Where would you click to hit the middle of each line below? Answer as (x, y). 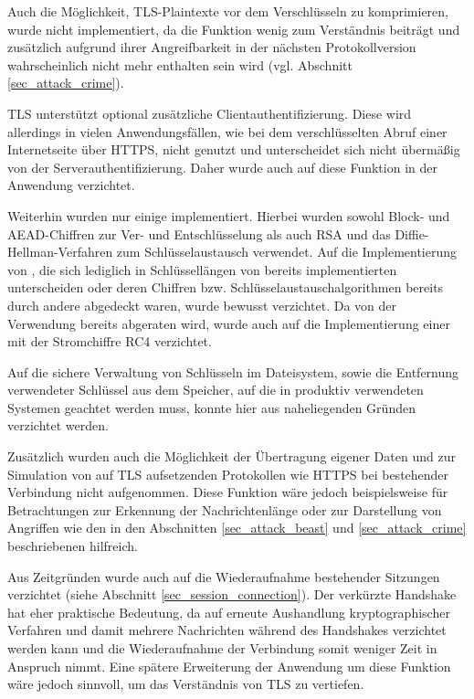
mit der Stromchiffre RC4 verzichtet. (110, 341)
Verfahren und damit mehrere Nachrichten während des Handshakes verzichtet (227, 630)
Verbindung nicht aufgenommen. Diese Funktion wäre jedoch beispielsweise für (228, 492)
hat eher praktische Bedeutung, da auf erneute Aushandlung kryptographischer (229, 612)
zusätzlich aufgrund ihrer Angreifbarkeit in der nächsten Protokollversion (212, 47)
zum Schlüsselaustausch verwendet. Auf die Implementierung (287, 252)
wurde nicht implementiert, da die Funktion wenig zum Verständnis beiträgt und (234, 29)
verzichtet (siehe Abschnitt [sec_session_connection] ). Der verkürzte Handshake (232, 594)
